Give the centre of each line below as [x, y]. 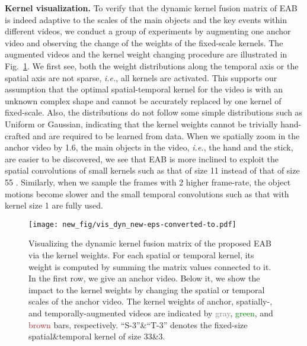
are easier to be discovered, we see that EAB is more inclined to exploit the [142, 158]
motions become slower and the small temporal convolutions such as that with [147, 193]
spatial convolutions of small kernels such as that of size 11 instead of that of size [152, 170]
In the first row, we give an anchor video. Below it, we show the [144, 278]
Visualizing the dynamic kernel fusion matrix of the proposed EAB [150, 243]
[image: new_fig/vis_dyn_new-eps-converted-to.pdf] [132, 224]
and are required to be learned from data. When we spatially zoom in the [166, 135]
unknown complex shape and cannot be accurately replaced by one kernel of [143, 100]
